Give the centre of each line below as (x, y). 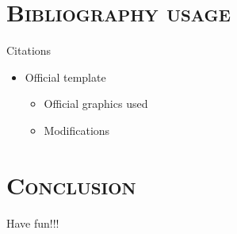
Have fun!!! (33, 222)
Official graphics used (96, 104)
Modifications (77, 130)
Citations (29, 50)
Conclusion (71, 184)
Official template (65, 77)
